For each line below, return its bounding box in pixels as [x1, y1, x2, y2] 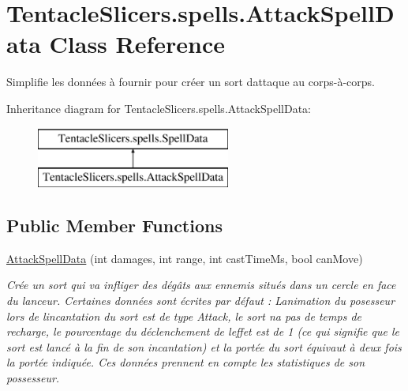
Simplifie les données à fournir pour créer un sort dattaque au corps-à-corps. [6, 73, 375, 90]
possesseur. [6, 370, 60, 386]
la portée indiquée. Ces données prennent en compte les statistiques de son [6, 354, 365, 370]
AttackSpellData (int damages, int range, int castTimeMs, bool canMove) [6, 250, 363, 266]
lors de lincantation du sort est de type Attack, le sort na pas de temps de [6, 307, 361, 324]
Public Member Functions [6, 213, 223, 238]
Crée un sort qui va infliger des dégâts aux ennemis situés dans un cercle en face [6, 276, 396, 293]
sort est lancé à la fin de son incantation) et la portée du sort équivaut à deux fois [6, 338, 402, 355]
